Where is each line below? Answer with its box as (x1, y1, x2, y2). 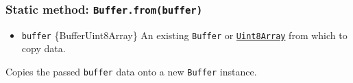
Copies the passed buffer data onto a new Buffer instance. (5, 64, 257, 79)
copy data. (21, 41, 66, 56)
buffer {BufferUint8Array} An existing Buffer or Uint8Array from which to (21, 27, 348, 42)
